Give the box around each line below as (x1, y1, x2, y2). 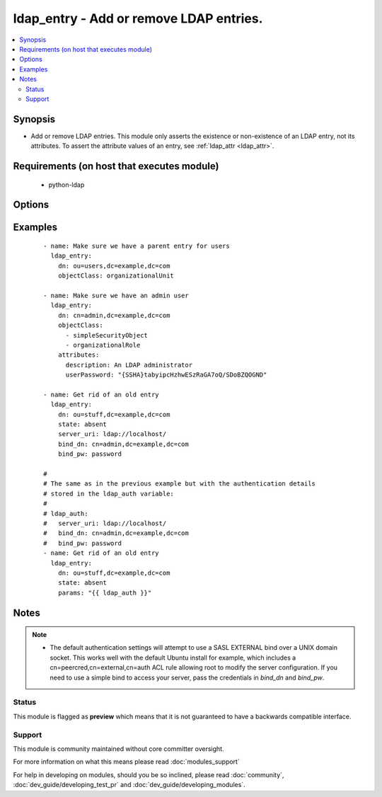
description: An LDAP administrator (65, 361, 193, 369)
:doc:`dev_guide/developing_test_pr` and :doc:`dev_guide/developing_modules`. (13, 781, 245, 789)
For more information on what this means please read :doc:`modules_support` (13, 757, 240, 766)
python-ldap (48, 180, 85, 189)
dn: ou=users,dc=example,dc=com (57, 262, 170, 270)
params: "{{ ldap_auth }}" (57, 588, 152, 597)
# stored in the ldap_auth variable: (43, 489, 175, 498)
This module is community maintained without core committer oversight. (13, 744, 224, 753)
